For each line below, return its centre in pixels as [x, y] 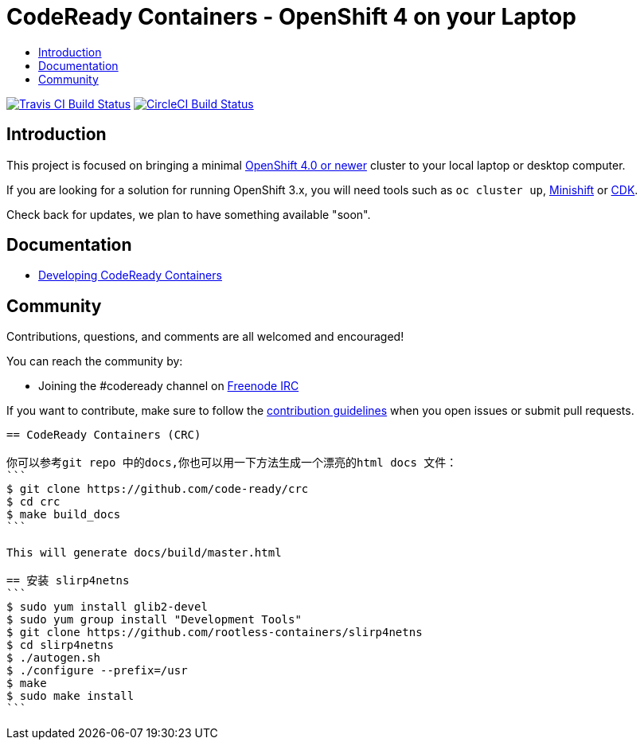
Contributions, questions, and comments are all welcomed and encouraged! [205, 337]
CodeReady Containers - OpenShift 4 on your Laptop [291, 17]
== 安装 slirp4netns [68, 581]
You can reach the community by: [95, 361]
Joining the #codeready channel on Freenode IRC [169, 386]
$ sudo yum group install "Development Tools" [154, 620]
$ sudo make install [70, 696]
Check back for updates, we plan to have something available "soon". [189, 214]
